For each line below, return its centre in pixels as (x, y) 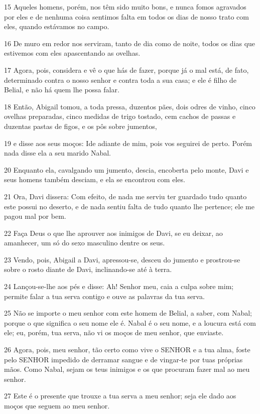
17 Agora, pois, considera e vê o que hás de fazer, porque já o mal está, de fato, (126, 70)
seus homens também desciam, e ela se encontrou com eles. (95, 179)
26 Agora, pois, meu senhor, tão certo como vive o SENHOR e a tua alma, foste (127, 350)
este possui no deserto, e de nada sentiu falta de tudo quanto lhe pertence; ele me (129, 206)
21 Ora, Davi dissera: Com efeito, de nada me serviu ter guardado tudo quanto (125, 196)
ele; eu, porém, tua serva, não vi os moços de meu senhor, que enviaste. (114, 332)
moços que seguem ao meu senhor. (57, 405)
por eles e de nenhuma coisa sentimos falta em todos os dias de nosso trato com (126, 16)
